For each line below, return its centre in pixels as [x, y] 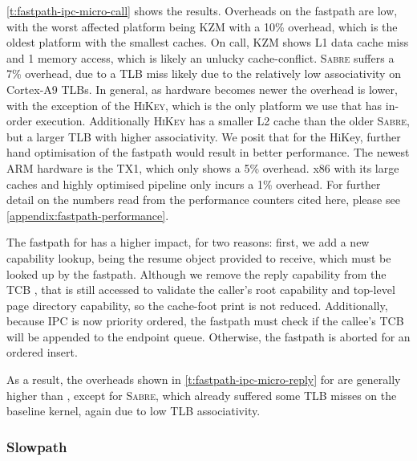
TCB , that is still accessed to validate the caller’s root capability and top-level [201, 290]
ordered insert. [42, 352]
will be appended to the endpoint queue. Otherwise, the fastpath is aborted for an [208, 336]
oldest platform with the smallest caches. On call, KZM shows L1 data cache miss [208, 42]
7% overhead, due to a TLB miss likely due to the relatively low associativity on [204, 73]
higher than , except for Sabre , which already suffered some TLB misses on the [202, 395]
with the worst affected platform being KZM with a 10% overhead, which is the [202, 26]
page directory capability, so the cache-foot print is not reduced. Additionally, [197, 305]
